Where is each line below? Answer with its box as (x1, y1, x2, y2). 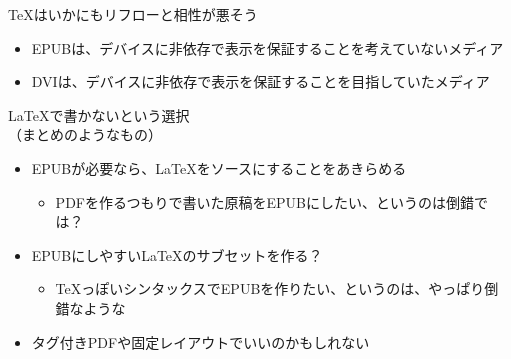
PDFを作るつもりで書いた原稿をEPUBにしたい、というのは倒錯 (55, 191, 474, 212)
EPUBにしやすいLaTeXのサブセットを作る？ (31, 244, 323, 265)
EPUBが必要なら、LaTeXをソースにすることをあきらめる (31, 157, 407, 178)
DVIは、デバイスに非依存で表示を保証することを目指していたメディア (31, 71, 490, 92)
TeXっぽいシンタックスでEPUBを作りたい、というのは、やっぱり (55, 278, 485, 299)
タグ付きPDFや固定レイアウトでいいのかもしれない (31, 331, 370, 352)
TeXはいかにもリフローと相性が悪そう (8, 4, 258, 24)
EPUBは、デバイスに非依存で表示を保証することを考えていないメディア (31, 37, 504, 58)
